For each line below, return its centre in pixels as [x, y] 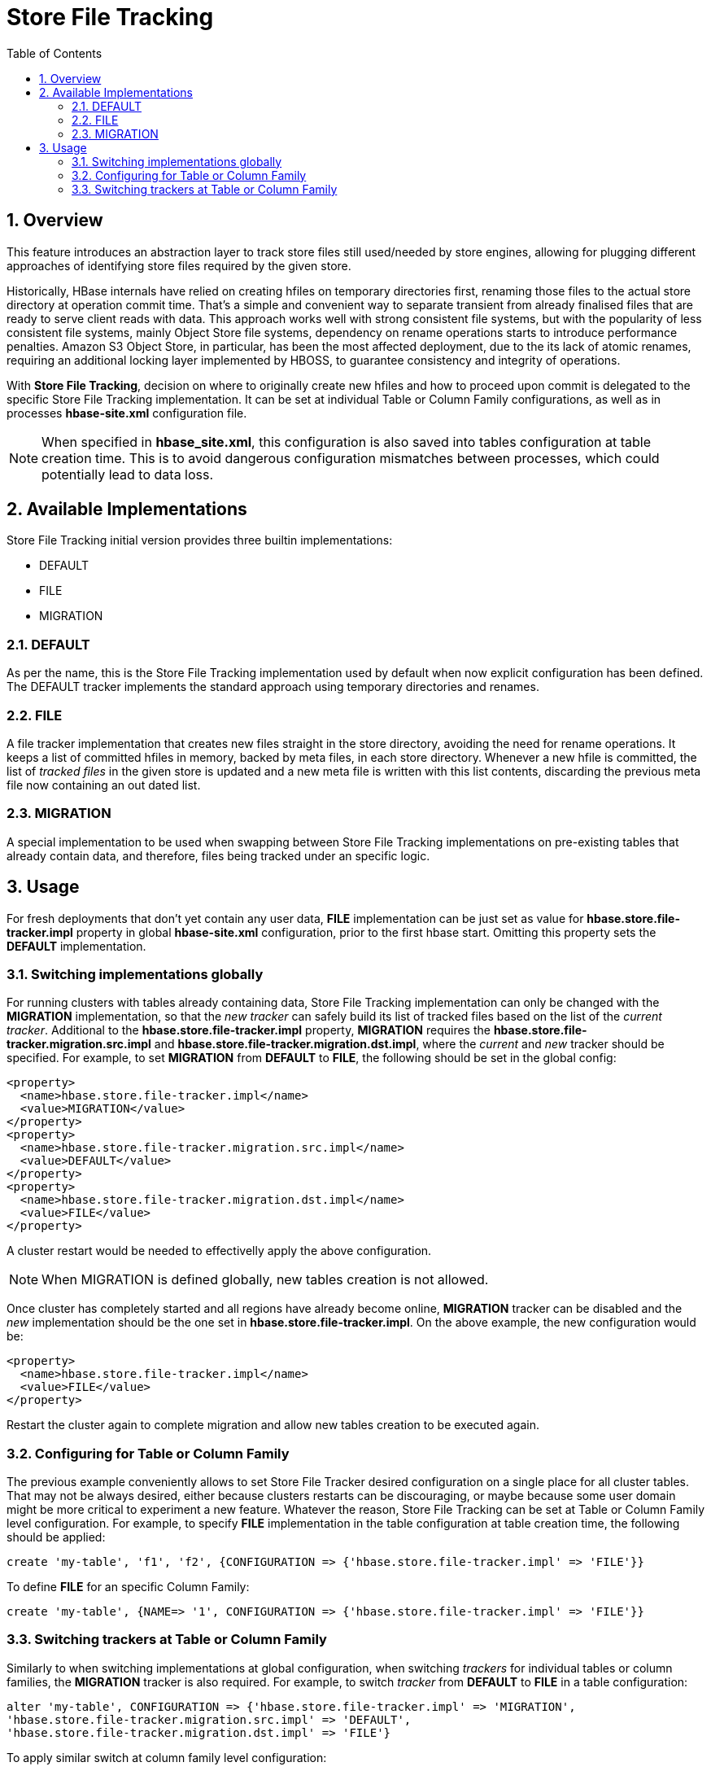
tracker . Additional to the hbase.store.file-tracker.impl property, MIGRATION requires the [249, 1030]
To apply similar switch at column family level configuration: [167, 1757]
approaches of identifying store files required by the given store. [179, 265]
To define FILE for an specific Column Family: [128, 1587]
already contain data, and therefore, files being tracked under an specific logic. [218, 855]
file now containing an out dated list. [104, 785]
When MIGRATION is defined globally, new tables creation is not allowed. [265, 1280]
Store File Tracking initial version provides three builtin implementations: [200, 540]
